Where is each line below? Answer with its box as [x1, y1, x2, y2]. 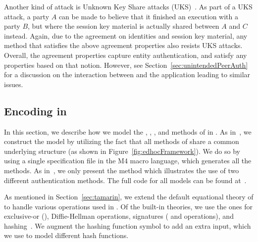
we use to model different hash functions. [4, 230, 129, 241]
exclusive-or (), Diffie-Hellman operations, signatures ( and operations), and [4, 211, 234, 221]
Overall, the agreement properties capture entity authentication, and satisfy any [4, 49, 247, 60]
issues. [4, 79, 23, 89]
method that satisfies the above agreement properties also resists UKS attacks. [4, 40, 243, 50]
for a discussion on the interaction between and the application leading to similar [4, 69, 251, 80]
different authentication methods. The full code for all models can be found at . [4, 175, 247, 185]
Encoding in [4, 103, 67, 118]
